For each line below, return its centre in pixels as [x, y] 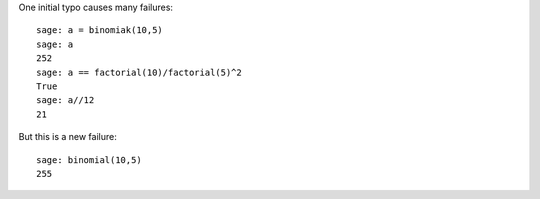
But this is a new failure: [67, 137]
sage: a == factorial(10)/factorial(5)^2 [139, 72]
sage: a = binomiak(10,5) [100, 30]
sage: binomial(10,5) [89, 159]
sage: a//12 [65, 100]
